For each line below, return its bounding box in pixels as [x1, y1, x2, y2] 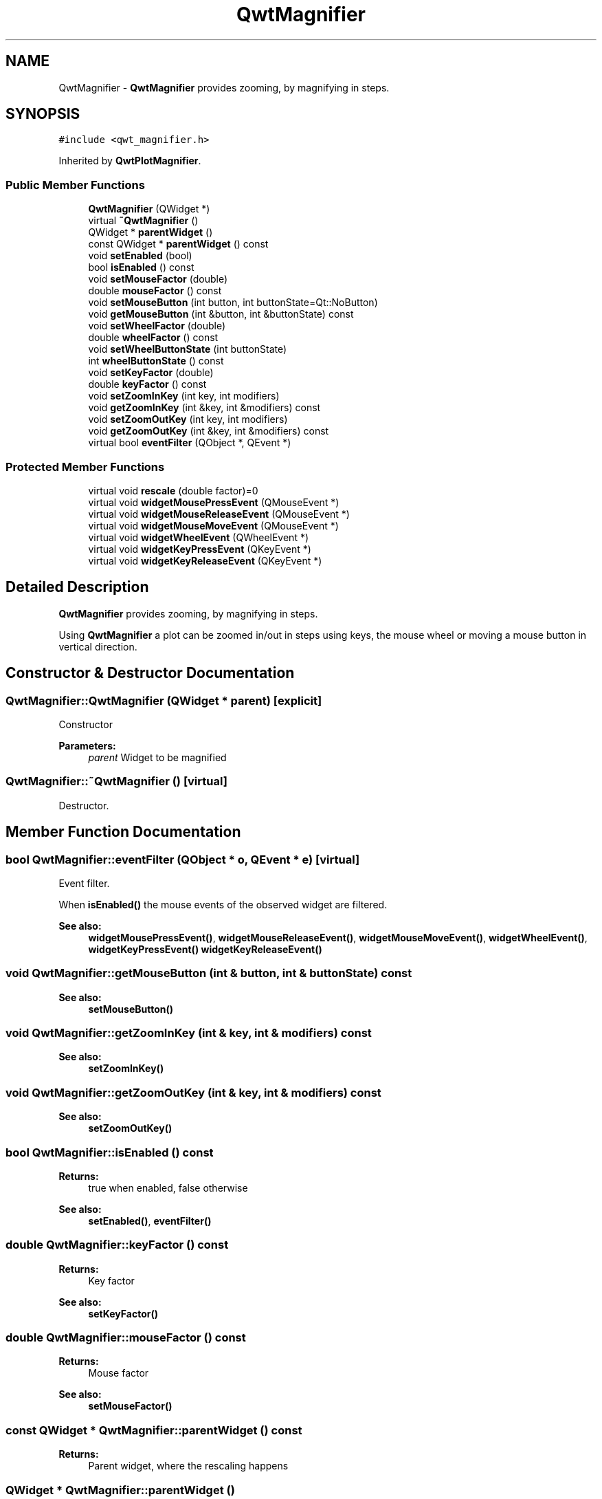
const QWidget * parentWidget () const [88, 238, 269, 250]
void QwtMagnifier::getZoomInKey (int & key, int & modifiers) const [5, 1026, 372, 1040]
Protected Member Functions [5, 459, 165, 474]
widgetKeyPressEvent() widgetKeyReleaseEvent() [88, 943, 322, 955]
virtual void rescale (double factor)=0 [88, 484, 258, 496]
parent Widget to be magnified [88, 752, 227, 763]
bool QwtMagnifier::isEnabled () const [5, 1145, 214, 1159]
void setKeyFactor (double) [88, 366, 214, 379]
